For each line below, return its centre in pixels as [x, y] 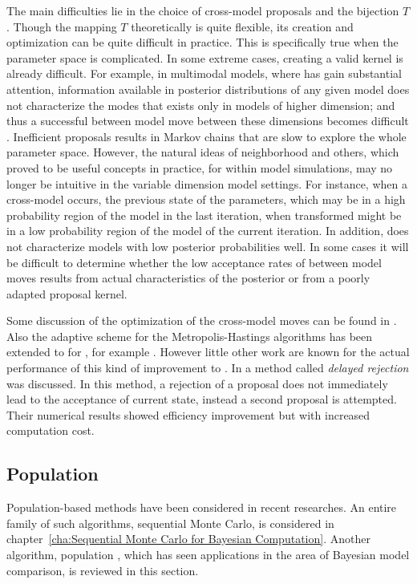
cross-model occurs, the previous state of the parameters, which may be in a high [206, 199]
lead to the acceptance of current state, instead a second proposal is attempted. [202, 399]
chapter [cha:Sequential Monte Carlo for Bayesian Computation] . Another [188, 539]
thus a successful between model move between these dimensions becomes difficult [208, 121]
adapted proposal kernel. [67, 293]
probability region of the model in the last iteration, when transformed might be [204, 215]
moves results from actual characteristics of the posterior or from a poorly [188, 278]
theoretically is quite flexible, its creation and [242, 26]
